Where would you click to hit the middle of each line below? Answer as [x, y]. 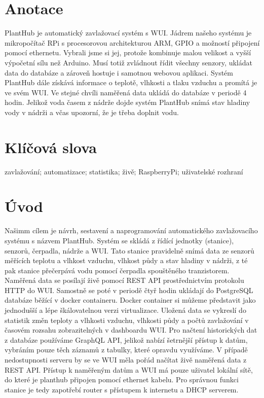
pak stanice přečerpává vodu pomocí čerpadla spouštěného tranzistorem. [117, 270]
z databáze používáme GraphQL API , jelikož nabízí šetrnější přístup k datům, [126, 339]
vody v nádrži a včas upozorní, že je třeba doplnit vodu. [92, 112]
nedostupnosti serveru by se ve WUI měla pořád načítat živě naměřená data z [126, 360]
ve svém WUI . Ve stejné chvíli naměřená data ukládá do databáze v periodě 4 [126, 92]
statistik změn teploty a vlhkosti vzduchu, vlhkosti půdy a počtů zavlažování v [127, 320]
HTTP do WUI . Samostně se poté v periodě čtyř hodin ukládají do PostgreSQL [129, 290]
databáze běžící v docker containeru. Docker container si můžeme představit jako [130, 300]
